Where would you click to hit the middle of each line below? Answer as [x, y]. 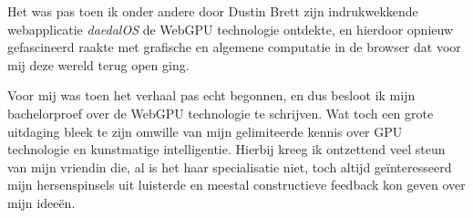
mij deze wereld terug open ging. [98, 64]
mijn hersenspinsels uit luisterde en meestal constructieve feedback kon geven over [236, 185]
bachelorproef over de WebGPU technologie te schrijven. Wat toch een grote [221, 113]
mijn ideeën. [41, 202]
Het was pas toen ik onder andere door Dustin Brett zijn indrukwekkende [213, 11]
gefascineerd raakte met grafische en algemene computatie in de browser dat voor [234, 47]
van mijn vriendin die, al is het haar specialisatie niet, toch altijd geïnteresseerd [230, 166]
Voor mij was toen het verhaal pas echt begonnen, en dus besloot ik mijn [211, 95]
